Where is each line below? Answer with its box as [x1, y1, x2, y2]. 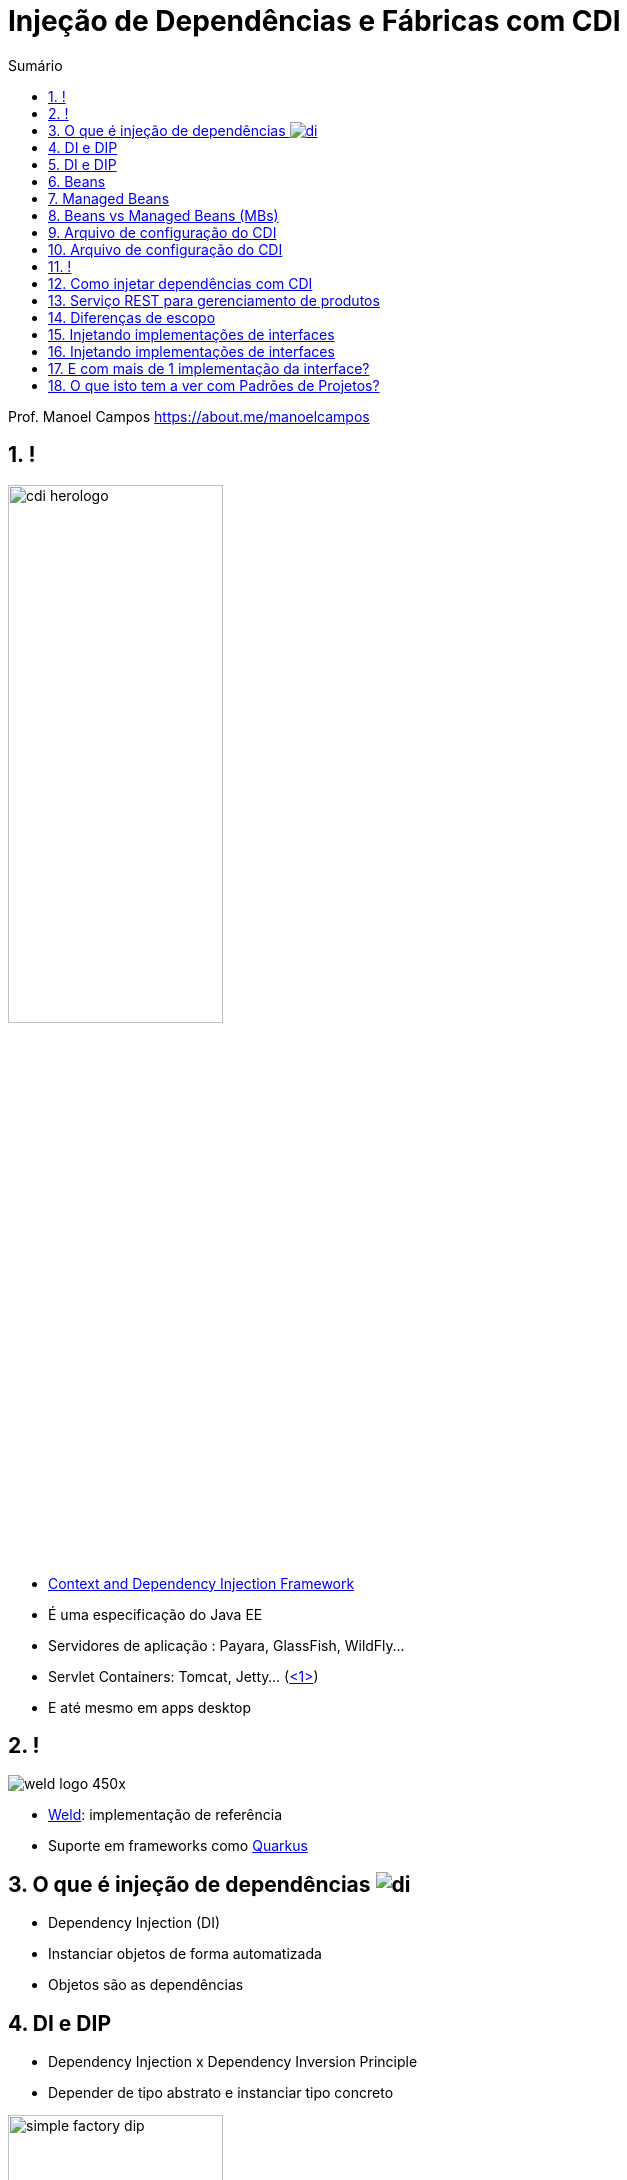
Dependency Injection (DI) [48, 1914, 221, 1932]
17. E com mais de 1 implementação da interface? [48, 359, 370, 377]
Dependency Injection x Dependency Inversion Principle [48, 2053, 418, 2071]
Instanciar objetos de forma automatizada [48, 1945, 322, 1963]
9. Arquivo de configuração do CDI [48, 223, 277, 241]
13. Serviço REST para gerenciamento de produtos [48, 291, 380, 309]
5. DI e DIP [48, 155, 117, 173]
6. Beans [48, 172, 106, 190]
